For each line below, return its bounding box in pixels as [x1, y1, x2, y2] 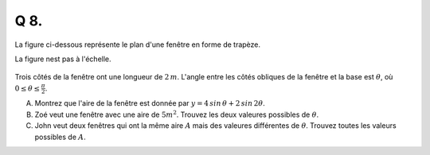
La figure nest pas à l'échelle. [14, 54, 111, 64]
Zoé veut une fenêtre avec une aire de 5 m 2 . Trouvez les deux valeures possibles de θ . [34, 109, 319, 119]
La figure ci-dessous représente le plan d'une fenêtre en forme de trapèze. [14, 40, 261, 49]
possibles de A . [34, 132, 87, 141]
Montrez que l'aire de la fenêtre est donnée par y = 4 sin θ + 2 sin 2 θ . [34, 99, 266, 108]
